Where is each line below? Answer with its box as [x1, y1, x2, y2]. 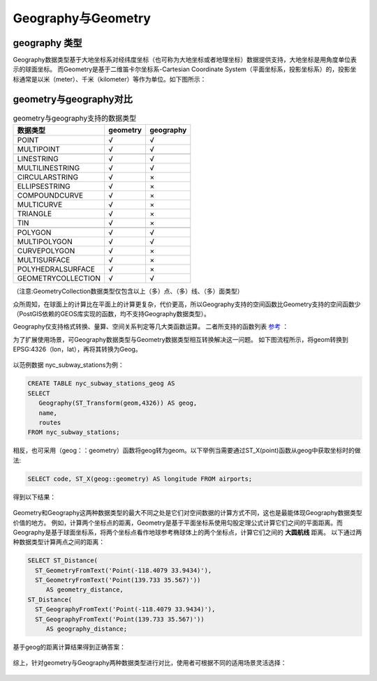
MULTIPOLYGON [17, 237, 73, 247]
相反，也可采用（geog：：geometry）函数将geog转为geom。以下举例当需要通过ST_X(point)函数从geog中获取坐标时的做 [13, 447, 361, 455]
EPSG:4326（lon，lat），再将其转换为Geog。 [13, 345, 142, 354]
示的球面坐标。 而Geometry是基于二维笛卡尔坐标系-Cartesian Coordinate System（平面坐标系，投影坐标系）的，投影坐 [13, 65, 357, 73]
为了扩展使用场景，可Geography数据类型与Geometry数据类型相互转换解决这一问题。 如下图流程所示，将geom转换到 [13, 335, 348, 343]
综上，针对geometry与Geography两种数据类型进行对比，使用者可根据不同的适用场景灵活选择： [13, 659, 287, 667]
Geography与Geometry [13, 10, 151, 26]
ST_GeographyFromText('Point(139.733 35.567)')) [35, 615, 205, 623]
